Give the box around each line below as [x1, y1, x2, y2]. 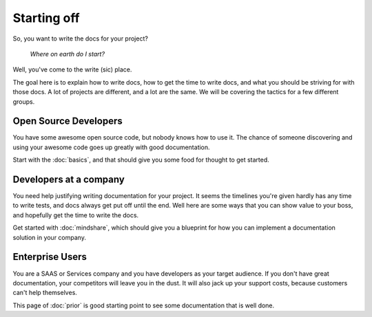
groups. [12, 97, 35, 106]
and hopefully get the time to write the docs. [12, 210, 139, 219]
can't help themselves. [12, 289, 77, 297]
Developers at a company [12, 174, 125, 185]
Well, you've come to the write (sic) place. [12, 65, 132, 74]
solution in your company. [12, 233, 86, 241]
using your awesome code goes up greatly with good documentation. [12, 143, 210, 151]
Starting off [12, 10, 80, 25]
